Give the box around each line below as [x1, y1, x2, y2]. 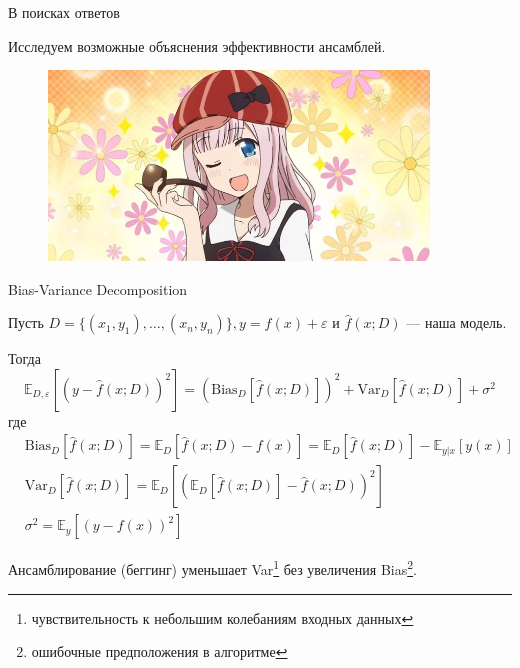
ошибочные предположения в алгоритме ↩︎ [31, 641, 288, 662]
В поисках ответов [8, 2, 120, 22]
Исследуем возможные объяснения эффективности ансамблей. [8, 35, 386, 56]
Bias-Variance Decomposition [8, 278, 188, 299]
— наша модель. [406, 312, 507, 333]
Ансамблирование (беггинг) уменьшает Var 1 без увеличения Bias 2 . [8, 556, 417, 580]
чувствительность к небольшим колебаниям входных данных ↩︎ [31, 607, 414, 628]
